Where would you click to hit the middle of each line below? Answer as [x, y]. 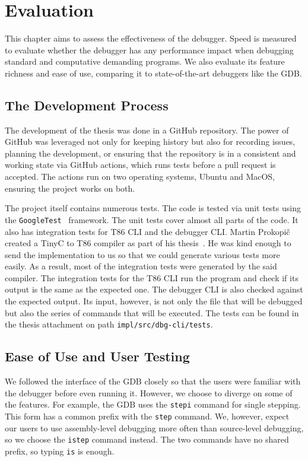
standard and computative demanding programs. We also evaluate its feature [145, 61]
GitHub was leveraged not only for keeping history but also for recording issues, [150, 142]
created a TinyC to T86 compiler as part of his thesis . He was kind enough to [148, 243]
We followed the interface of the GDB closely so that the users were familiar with [153, 381]
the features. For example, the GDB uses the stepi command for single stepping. [153, 404]
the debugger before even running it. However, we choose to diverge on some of [149, 392]
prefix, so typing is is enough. [60, 451]
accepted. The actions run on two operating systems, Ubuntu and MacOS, [140, 177]
